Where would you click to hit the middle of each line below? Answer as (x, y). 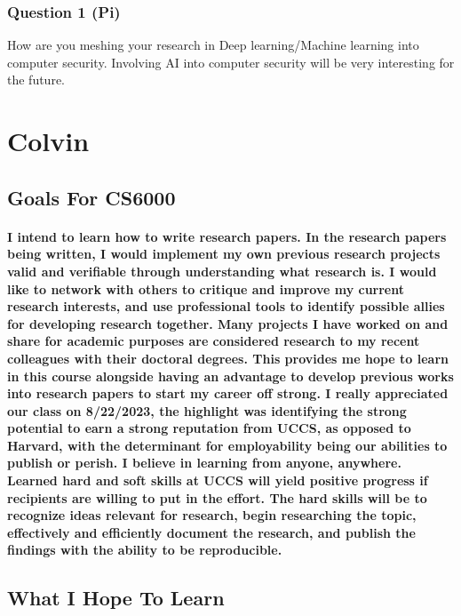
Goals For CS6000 (91, 197)
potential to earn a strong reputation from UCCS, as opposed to (209, 428)
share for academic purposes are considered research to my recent (214, 341)
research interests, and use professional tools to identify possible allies (226, 306)
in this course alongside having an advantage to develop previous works (230, 376)
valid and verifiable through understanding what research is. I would (222, 271)
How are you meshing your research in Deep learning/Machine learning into (213, 45)
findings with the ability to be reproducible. (145, 550)
